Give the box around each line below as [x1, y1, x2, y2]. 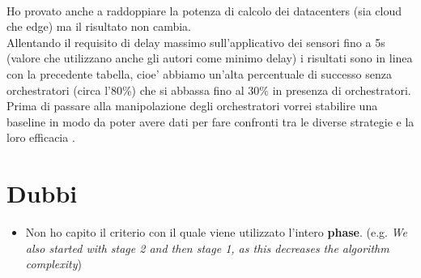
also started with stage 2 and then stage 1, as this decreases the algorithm [25, 239, 389, 256]
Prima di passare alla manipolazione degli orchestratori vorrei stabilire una [6, 97, 378, 114]
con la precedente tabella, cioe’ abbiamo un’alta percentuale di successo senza [6, 65, 392, 82]
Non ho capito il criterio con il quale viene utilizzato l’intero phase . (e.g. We [25, 224, 407, 241]
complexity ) [25, 255, 83, 272]
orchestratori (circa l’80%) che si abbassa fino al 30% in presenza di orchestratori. [6, 81, 411, 98]
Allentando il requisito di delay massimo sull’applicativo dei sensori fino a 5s [6, 33, 385, 50]
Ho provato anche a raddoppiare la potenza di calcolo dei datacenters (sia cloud [6, 2, 402, 19]
